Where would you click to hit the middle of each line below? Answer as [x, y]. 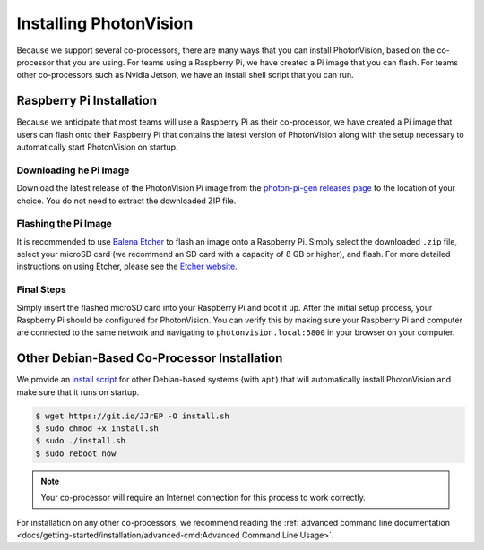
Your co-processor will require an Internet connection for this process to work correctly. [203, 498]
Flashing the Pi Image [64, 224]
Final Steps [41, 289]
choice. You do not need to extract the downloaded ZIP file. [126, 201]
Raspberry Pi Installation [86, 101]
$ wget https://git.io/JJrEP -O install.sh [133, 416]
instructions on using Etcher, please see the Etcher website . [127, 266]
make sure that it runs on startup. [78, 392]
